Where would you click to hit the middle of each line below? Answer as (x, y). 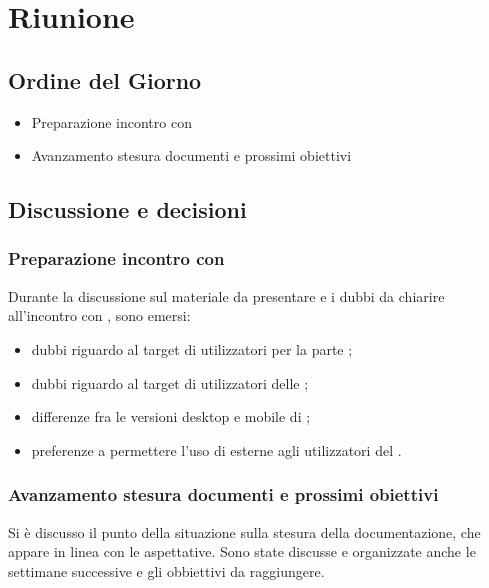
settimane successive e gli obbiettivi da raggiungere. (166, 570)
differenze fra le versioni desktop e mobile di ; (171, 416)
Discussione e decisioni (127, 209)
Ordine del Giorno (105, 79)
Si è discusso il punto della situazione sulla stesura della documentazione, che (244, 531)
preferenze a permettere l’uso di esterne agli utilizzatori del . (216, 449)
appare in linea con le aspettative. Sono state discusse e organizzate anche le (242, 551)
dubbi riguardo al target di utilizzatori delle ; (170, 382)
